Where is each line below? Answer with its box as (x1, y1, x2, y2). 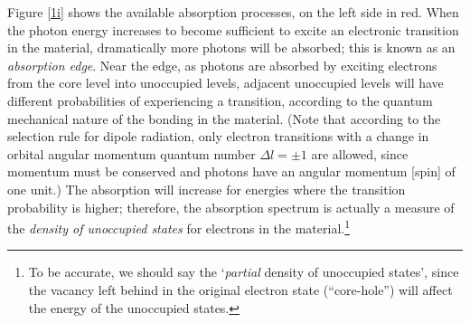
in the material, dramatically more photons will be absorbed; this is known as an (7, 38, 456, 57)
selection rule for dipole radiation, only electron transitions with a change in (7, 127, 429, 146)
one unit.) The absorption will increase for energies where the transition (7, 179, 406, 198)
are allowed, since (311, 144, 409, 163)
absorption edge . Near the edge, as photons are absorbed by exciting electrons (7, 55, 437, 74)
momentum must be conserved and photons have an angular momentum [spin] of (7, 162, 456, 181)
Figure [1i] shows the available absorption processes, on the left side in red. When (7, 3, 459, 21)
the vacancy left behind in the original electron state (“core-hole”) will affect (28, 280, 453, 299)
